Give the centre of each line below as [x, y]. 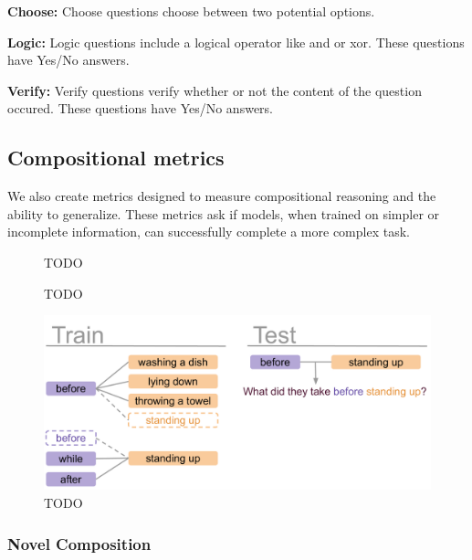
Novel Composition [79, 543]
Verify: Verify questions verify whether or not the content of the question [215, 90]
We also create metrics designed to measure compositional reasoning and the [222, 196]
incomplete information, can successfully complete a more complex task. [209, 232]
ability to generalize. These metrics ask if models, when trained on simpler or [224, 213]
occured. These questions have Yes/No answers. [140, 108]
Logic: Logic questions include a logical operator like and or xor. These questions [236, 42]
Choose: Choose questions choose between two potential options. [191, 11]
